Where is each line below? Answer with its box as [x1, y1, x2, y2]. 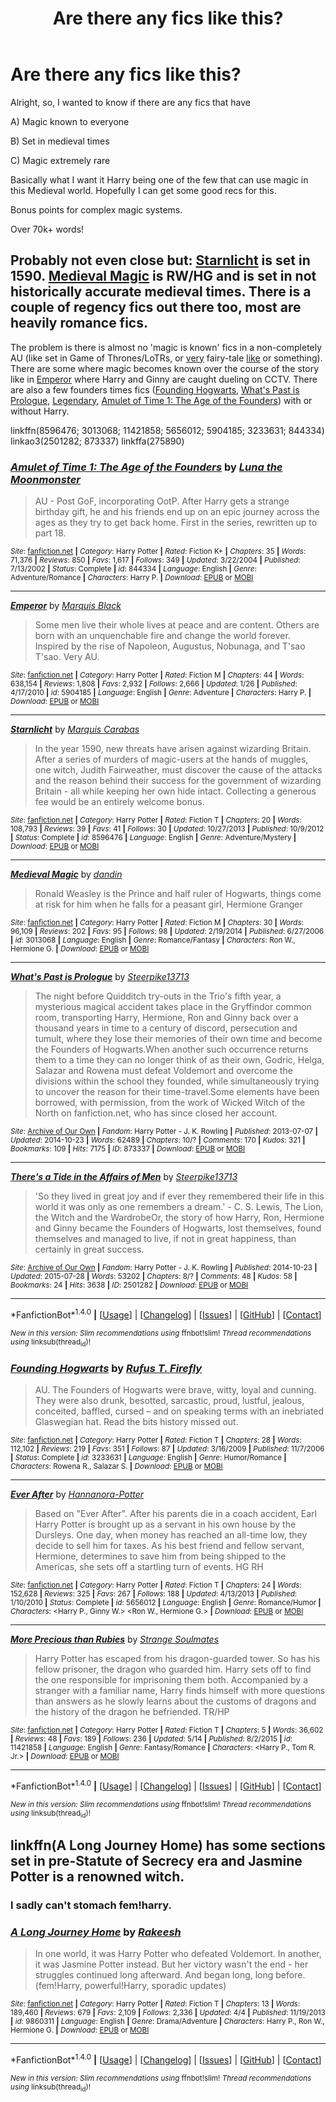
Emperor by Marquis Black [10, 600, 122, 612]
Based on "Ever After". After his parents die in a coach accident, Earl [34, 1508, 317, 1520]
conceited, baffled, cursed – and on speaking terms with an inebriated [34, 1405, 325, 1417]
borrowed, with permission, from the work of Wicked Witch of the [34, 1097, 306, 1109]
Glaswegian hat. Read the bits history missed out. [34, 1416, 239, 1428]
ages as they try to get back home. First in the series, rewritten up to [34, 517, 318, 529]
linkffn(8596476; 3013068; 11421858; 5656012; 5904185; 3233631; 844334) [10, 424, 325, 436]
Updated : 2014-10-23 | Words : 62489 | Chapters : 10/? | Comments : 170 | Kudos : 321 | [10, 1135, 306, 1146]
